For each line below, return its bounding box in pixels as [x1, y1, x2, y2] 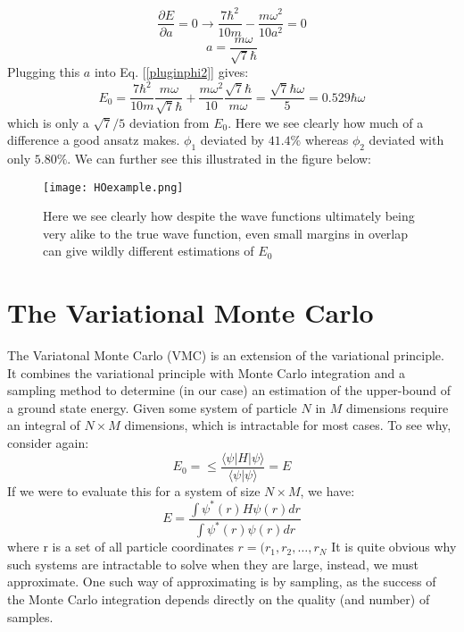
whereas [304, 131, 349, 149]
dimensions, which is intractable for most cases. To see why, [124, 416, 452, 434]
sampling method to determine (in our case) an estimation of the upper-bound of [7, 381, 451, 400]
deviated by [200, 131, 264, 149]
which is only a [7, 113, 89, 131]
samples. [7, 607, 54, 626]
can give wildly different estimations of [43, 241, 254, 260]
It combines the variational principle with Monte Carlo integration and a [7, 363, 405, 382]
